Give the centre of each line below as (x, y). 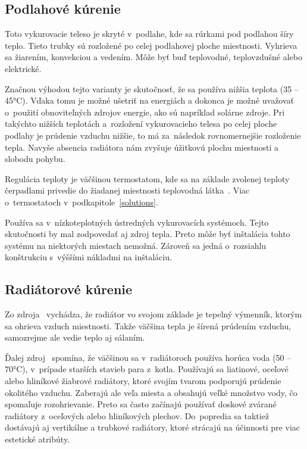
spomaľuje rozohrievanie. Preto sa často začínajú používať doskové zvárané (141, 404)
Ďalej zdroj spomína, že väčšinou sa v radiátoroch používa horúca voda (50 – (148, 357)
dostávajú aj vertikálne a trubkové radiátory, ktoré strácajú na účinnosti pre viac (153, 427)
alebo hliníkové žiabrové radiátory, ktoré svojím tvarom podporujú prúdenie (143, 381)
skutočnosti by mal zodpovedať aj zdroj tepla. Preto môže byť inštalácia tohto (148, 234)
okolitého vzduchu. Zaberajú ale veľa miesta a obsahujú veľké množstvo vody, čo (151, 392)
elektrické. (23, 68)
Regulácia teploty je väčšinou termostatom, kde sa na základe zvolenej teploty (147, 178)
